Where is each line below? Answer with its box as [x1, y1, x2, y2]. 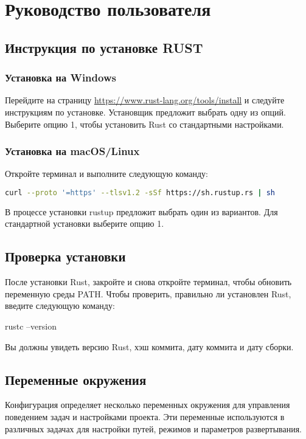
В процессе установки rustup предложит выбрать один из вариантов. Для [5, 205, 278, 218]
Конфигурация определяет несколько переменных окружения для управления [5, 398, 290, 411]
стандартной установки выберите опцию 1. [5, 217, 164, 230]
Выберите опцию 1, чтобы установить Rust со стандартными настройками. [5, 117, 284, 130]
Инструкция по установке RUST [5, 38, 203, 57]
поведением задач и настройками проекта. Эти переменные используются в [5, 410, 285, 423]
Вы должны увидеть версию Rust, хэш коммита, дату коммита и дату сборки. [5, 340, 294, 353]
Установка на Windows [5, 70, 116, 85]
